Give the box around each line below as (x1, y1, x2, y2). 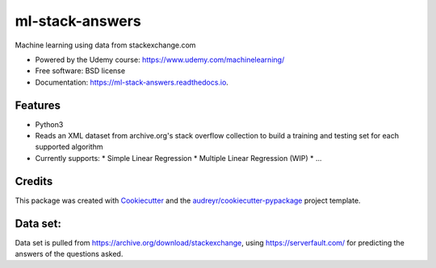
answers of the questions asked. (15, 249, 124, 258)
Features (15, 98, 61, 112)
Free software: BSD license (35, 66, 125, 76)
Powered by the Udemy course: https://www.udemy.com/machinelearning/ (35, 55, 285, 64)
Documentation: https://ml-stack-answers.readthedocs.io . (35, 77, 229, 87)
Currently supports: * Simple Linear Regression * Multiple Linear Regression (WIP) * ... (35, 153, 322, 163)
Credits (15, 174, 53, 188)
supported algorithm (35, 142, 103, 152)
